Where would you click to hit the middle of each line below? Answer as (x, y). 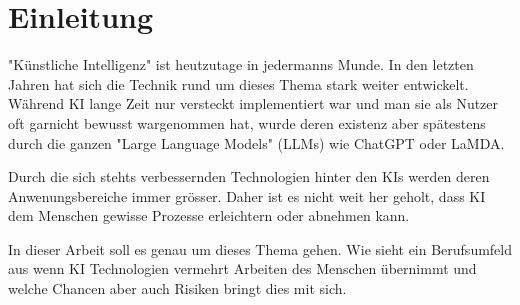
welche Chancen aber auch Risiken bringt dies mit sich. (177, 288)
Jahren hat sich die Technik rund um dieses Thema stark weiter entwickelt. (238, 83)
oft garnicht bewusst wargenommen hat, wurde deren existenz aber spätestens (247, 122)
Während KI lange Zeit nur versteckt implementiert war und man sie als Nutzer (253, 103)
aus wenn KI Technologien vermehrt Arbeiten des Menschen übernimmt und (242, 268)
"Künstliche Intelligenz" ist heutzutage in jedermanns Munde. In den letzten (241, 64)
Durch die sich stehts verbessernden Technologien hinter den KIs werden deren (249, 176)
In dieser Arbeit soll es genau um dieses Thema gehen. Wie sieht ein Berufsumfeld (260, 248)
